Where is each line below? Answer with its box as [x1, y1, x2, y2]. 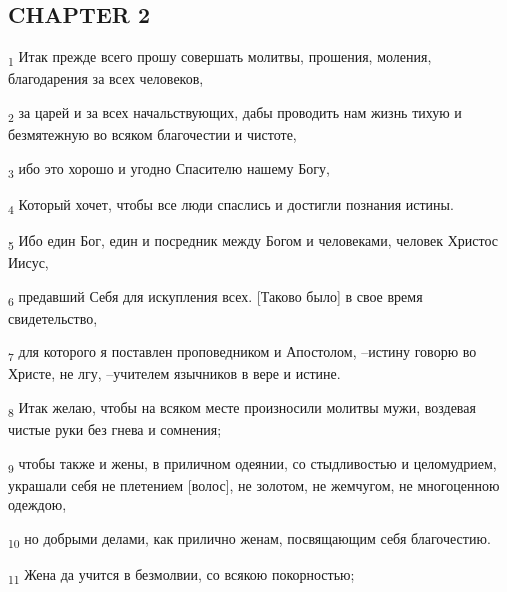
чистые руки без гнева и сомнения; [8, 419, 222, 440]
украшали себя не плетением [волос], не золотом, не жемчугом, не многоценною [8, 474, 500, 495]
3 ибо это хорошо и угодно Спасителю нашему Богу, [8, 157, 330, 181]
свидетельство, [8, 307, 98, 328]
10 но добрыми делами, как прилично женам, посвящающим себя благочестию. [8, 528, 491, 551]
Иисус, [8, 252, 49, 273]
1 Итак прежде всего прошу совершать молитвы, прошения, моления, [8, 46, 432, 69]
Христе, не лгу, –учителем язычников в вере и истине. [8, 363, 341, 384]
